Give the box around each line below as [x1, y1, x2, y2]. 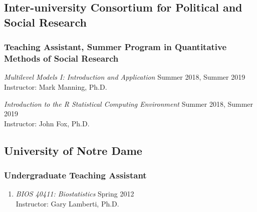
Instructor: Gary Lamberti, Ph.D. [16, 198, 119, 208]
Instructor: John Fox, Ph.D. [4, 118, 90, 128]
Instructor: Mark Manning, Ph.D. [4, 81, 107, 92]
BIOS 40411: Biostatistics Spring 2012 [16, 188, 134, 199]
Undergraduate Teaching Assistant [4, 168, 147, 181]
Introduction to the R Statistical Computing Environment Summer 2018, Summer [4, 98, 253, 109]
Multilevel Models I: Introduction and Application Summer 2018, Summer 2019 [4, 72, 245, 82]
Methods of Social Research [4, 52, 119, 65]
